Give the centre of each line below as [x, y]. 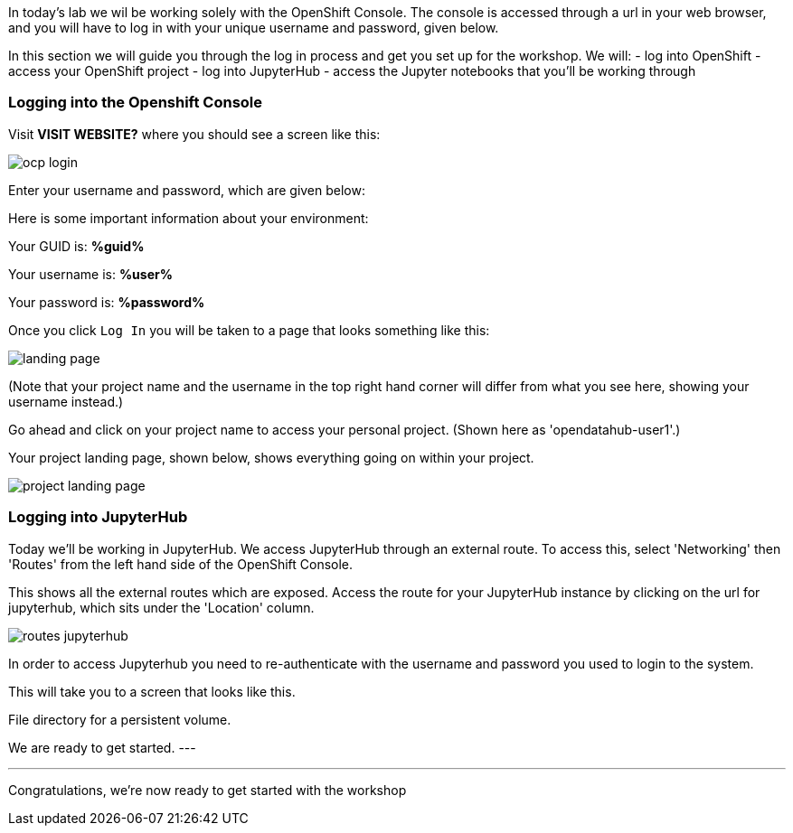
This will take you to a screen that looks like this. [152, 691]
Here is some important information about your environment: [189, 218]
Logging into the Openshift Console [136, 103]
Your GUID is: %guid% [76, 246]
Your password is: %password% [107, 302]
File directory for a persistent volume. [120, 719]
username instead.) [66, 401]
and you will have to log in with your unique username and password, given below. [254, 28]
